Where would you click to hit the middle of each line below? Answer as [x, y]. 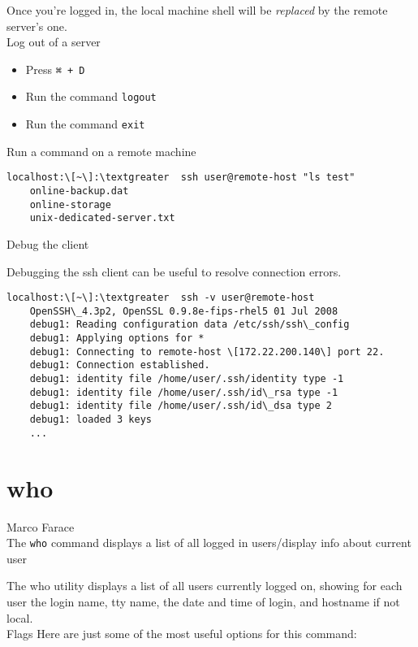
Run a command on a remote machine [101, 151]
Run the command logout [91, 96]
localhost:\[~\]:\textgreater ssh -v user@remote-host [161, 298]
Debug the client [48, 243]
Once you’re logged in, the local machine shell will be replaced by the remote [197, 10]
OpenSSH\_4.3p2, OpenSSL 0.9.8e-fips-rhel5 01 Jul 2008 [184, 311]
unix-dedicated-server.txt [102, 218]
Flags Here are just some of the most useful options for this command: [182, 634]
